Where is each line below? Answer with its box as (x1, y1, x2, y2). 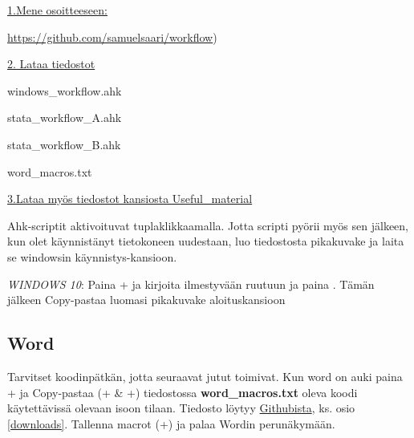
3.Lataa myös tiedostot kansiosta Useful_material (7, 190, 253, 207)
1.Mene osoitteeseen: (7, 2, 108, 18)
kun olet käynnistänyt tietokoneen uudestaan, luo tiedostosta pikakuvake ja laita (7, 233, 404, 249)
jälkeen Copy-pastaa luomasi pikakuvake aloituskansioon (7, 291, 286, 308)
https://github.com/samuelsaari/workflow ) (7, 28, 217, 45)
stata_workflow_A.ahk (7, 109, 122, 126)
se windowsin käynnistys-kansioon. (7, 248, 177, 265)
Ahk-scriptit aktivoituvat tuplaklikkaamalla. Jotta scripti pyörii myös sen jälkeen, (7, 217, 408, 233)
